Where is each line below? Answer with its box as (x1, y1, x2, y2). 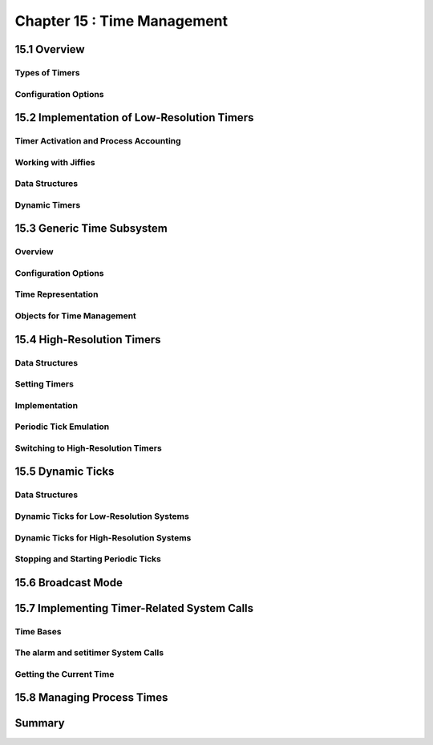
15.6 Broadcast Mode (14, 576, 123, 589)
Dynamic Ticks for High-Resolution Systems (14, 532, 192, 543)
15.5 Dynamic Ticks (14, 465, 115, 479)
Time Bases (14, 626, 62, 637)
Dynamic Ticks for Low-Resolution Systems (14, 511, 190, 521)
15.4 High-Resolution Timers (14, 333, 161, 346)
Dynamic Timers (14, 199, 81, 210)
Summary (14, 716, 65, 730)
